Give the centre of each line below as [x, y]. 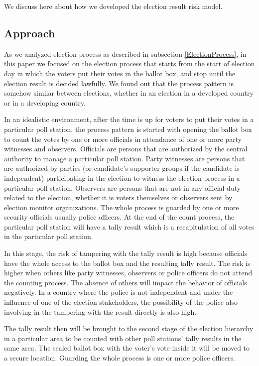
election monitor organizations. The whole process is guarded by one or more [122, 207]
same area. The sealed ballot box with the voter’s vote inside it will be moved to [127, 348]
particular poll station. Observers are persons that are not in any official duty [123, 187]
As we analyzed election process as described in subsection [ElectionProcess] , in [125, 54]
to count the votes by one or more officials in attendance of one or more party [123, 139]
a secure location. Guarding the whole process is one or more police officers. [120, 358]
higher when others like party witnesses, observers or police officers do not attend [128, 273]
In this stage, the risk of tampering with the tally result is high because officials [126, 253]
